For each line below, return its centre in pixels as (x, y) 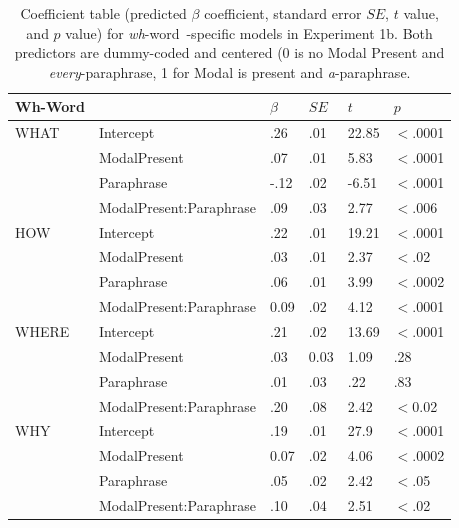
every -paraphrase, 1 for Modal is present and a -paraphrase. (229, 71)
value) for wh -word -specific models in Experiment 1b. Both (249, 32)
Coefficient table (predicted (103, 13)
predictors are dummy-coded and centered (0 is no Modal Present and (229, 52)
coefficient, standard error (283, 13)
